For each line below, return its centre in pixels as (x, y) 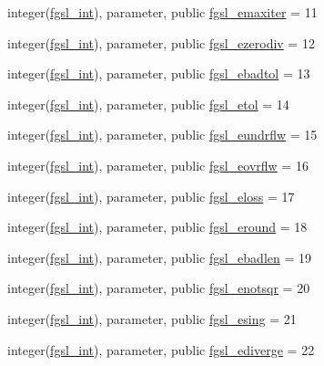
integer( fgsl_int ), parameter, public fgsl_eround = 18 (157, 227)
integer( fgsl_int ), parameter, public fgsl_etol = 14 (148, 104)
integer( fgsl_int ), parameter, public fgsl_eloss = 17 (151, 196)
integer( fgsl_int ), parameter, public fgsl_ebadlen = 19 (159, 257)
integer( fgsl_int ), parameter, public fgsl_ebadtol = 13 (159, 73)
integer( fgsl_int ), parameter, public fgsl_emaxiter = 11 (162, 12)
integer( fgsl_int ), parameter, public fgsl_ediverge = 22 (161, 349)
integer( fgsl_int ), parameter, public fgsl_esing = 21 (152, 318)
